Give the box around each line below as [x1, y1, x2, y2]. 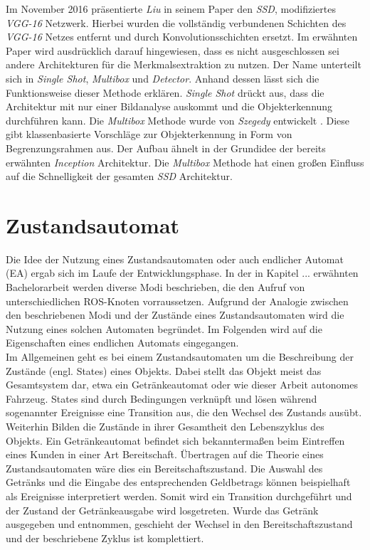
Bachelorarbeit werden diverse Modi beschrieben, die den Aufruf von [6, 280, 305, 295]
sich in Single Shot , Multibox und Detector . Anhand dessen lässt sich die [6, 70, 319, 85]
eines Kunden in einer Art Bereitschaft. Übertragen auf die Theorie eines [6, 447, 324, 462]
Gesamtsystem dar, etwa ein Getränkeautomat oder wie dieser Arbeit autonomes [6, 377, 358, 392]
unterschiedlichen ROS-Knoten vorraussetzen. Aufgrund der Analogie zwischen [6, 293, 349, 308]
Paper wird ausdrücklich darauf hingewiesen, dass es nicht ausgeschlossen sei [6, 43, 339, 58]
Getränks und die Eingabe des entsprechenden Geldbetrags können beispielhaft [6, 475, 351, 490]
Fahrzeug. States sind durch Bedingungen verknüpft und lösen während [6, 391, 317, 406]
